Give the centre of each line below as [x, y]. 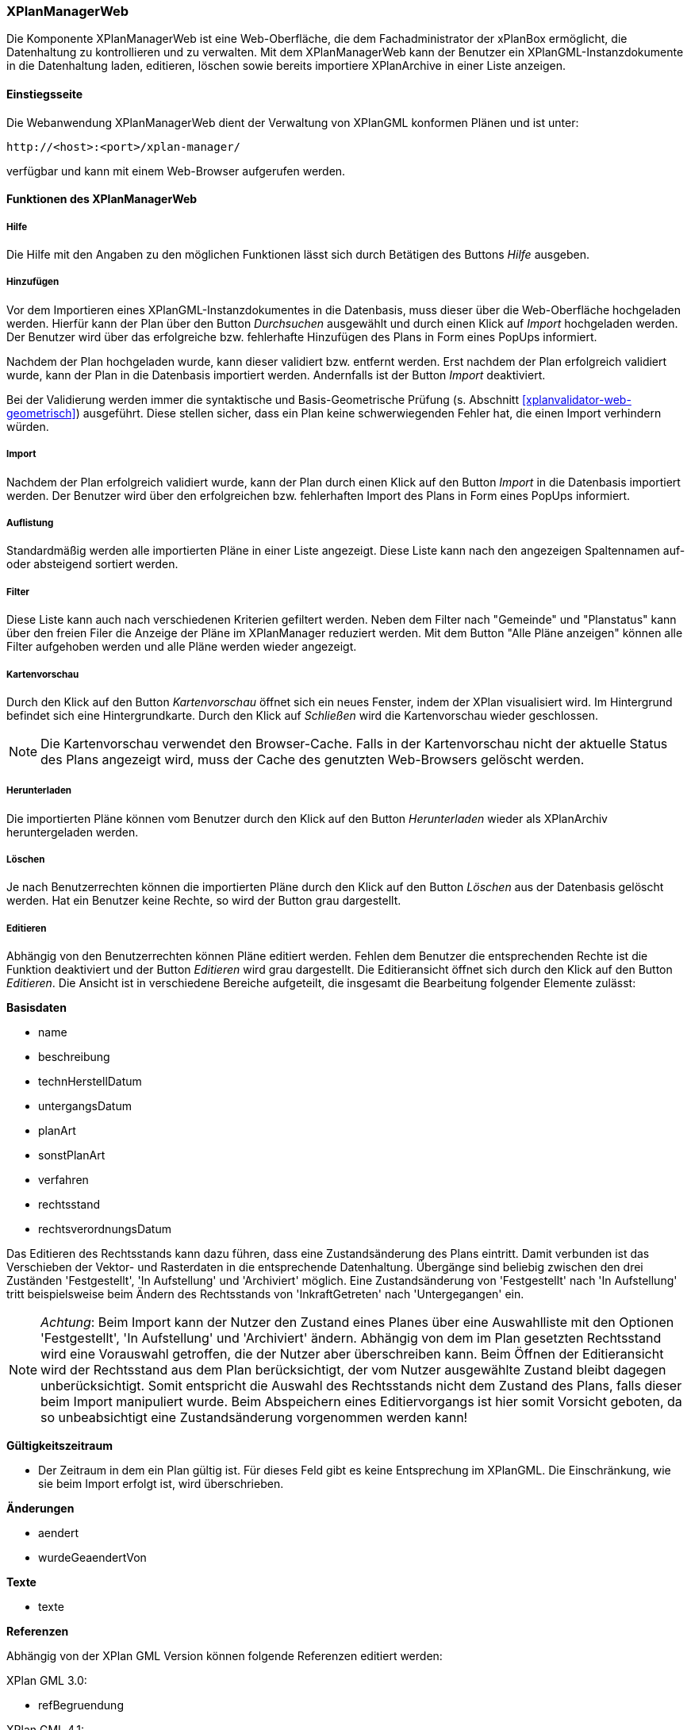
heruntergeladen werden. [73, 832]
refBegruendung [81, 1705]
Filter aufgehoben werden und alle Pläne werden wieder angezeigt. [182, 647]
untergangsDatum [85, 1106]
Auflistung [30, 523]
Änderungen [40, 1509]
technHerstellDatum [90, 1082]
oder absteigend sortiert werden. [92, 564]
